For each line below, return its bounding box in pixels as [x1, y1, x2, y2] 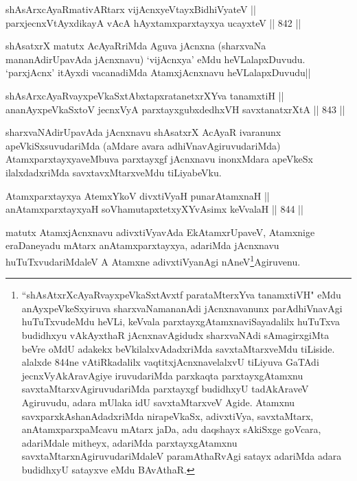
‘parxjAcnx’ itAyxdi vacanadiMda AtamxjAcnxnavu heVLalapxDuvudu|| [5, 65, 311, 80]
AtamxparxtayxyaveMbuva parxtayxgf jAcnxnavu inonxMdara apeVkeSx [5, 152, 313, 166]
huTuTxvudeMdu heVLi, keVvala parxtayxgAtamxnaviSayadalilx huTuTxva [21, 314, 340, 329]
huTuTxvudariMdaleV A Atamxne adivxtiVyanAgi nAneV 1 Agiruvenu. [5, 252, 301, 268]
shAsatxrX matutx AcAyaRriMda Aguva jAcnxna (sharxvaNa [5, 38, 266, 53]
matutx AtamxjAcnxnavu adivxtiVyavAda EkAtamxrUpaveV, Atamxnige [5, 224, 315, 239]
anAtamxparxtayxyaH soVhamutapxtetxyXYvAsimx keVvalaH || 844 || [5, 202, 303, 216]
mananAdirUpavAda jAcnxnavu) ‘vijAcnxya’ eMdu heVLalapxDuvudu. [5, 51, 306, 66]
